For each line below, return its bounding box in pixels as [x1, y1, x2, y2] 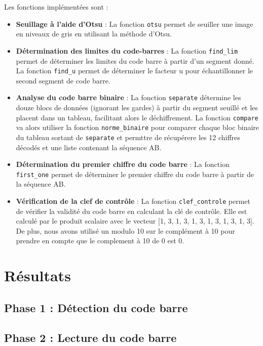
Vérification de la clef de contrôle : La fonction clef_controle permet [16, 196, 251, 206]
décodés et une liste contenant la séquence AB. [16, 142, 162, 152]
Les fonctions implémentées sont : [4, 2, 108, 12]
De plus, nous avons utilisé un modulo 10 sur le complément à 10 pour [16, 225, 235, 236]
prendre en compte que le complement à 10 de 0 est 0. [16, 235, 184, 246]
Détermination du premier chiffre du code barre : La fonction [16, 159, 230, 169]
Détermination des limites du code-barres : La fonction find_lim [16, 45, 238, 56]
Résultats [4, 265, 71, 286]
